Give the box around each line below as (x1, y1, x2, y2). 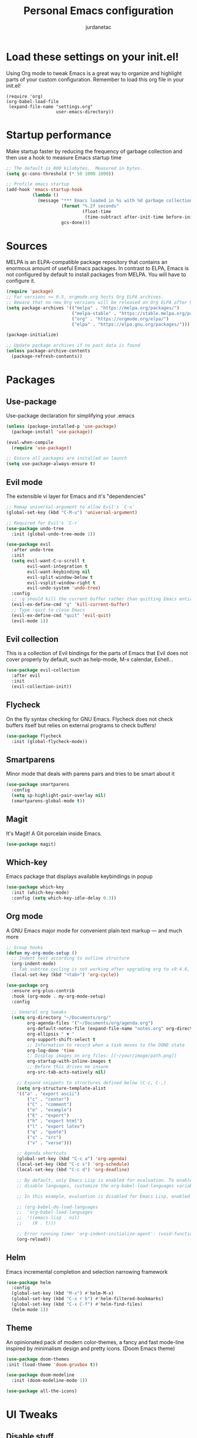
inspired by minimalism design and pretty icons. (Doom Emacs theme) (6, 1345, 175, 1352)
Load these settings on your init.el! (6, 50, 179, 63)
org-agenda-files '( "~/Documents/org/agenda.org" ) (27, 1020, 154, 1026)
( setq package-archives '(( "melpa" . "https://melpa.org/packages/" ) (6, 305, 180, 311)
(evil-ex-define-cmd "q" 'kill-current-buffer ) (11, 602, 130, 608)
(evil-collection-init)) (11, 683, 72, 690)
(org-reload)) (16, 1236, 51, 1242)
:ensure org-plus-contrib (11, 988, 75, 993)
